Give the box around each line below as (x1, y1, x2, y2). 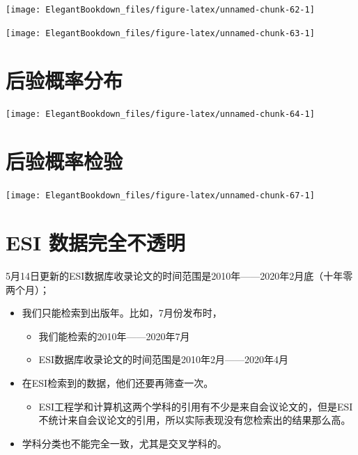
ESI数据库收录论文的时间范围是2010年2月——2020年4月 (38, 352, 288, 367)
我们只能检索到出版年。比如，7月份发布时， (22, 305, 222, 320)
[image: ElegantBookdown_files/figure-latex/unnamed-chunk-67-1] (6, 191, 315, 201)
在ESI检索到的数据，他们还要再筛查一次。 (22, 375, 214, 390)
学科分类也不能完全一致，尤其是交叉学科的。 (22, 436, 227, 450)
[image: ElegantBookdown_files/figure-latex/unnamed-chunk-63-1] (6, 28, 315, 38)
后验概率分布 (6, 65, 123, 94)
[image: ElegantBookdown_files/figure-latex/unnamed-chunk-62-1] (6, 5, 315, 15)
